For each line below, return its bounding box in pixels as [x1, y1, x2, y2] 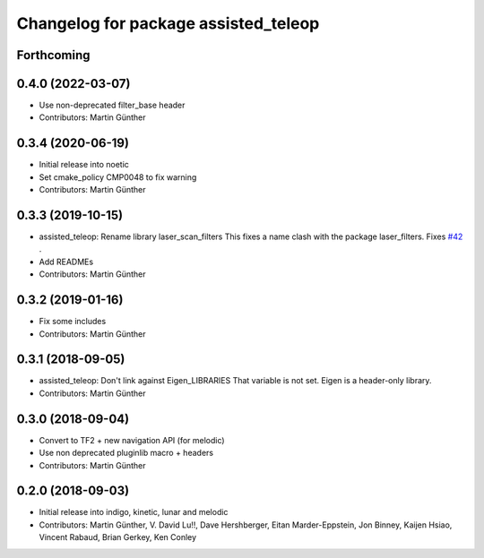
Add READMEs [39, 256, 94, 267]
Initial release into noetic [39, 159, 130, 170]
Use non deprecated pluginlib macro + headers [39, 448, 214, 459]
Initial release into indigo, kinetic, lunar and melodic [39, 507, 229, 518]
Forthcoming [16, 47, 91, 63]
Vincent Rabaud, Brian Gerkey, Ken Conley [39, 532, 197, 543]
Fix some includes [39, 316, 107, 327]
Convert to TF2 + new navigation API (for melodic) [39, 434, 225, 445]
